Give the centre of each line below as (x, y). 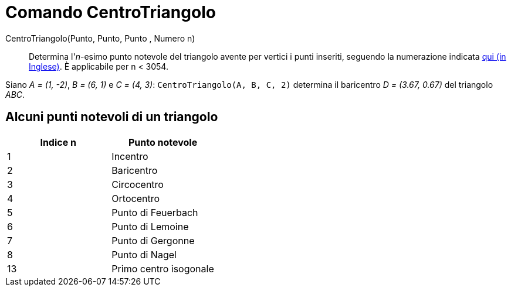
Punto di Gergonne (153, 240)
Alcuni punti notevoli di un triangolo (112, 117)
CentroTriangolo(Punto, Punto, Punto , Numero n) (100, 38)
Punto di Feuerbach (155, 212)
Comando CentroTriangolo (111, 12)
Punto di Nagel (144, 254)
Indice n (58, 142)
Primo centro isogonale (163, 268)
